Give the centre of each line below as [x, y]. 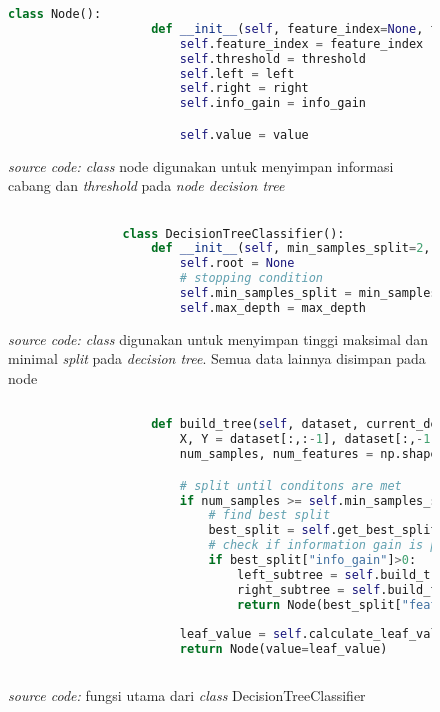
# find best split [269, 515]
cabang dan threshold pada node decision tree [146, 185]
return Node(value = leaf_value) [283, 649]
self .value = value [244, 134]
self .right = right [244, 88]
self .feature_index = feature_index [301, 43]
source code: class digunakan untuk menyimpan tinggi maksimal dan [218, 338]
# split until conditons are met [290, 485]
